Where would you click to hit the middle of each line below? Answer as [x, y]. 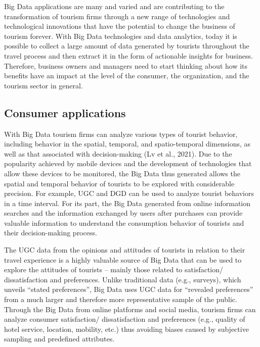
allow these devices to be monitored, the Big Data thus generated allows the [122, 173]
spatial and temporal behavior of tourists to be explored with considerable [119, 183]
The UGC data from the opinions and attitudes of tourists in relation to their [125, 250]
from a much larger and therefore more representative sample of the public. [121, 299]
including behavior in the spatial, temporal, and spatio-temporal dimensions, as [127, 144]
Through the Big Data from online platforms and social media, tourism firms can [130, 309]
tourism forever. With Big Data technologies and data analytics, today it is [121, 36]
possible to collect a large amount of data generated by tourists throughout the [127, 46]
